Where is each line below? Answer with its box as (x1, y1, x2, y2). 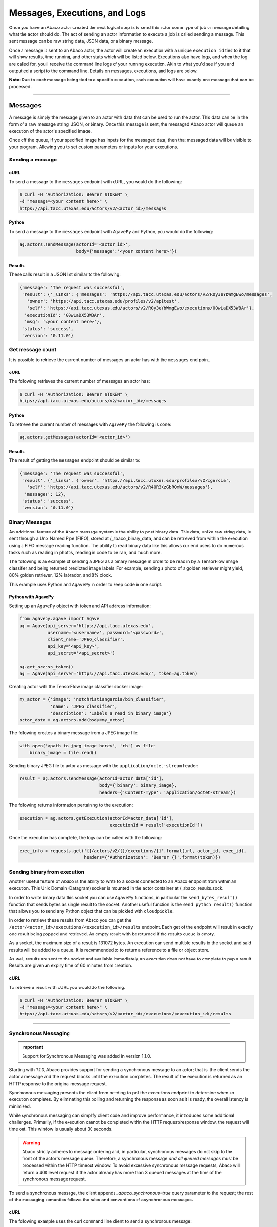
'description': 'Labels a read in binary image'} (50, 711, 172, 716)
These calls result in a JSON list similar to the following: (9, 271, 121, 277)
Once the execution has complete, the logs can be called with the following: (9, 834, 162, 840)
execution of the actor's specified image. (9, 128, 92, 134)
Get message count (9, 347, 57, 353)
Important (22, 1044, 44, 1050)
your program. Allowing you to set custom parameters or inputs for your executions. (9, 144, 179, 150)
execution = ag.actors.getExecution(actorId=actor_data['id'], (19, 815, 175, 821)
